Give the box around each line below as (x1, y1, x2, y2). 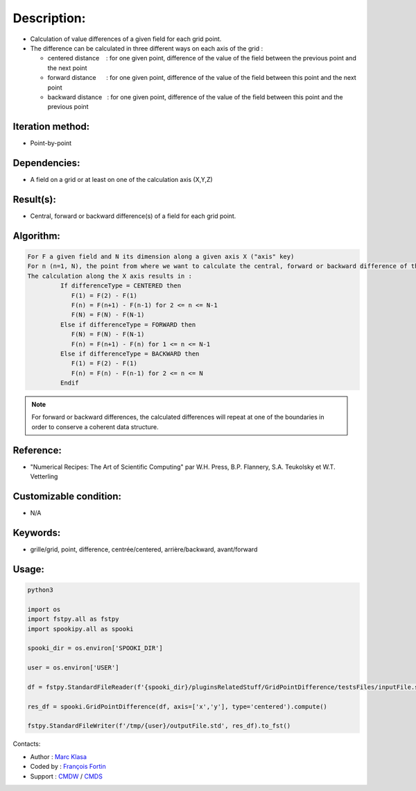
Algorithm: (12, 230, 60, 242)
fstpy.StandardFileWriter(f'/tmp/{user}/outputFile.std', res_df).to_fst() (27, 722, 291, 730)
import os (27, 605, 61, 613)
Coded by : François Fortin (30, 763, 107, 771)
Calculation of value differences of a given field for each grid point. (30, 35, 222, 43)
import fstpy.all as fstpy (27, 615, 119, 623)
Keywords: (12, 526, 61, 538)
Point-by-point (30, 139, 72, 147)
